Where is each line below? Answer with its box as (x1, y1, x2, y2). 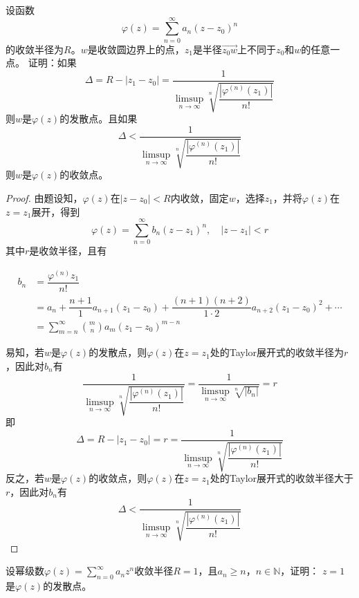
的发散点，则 (89, 345, 147, 359)
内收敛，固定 (170, 191, 229, 205)
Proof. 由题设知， (6, 191, 83, 205)
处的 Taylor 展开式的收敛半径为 (210, 345, 344, 359)
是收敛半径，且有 (29, 243, 107, 258)
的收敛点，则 (89, 471, 147, 485)
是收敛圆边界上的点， (87, 41, 185, 56)
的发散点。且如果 (59, 111, 138, 126)
